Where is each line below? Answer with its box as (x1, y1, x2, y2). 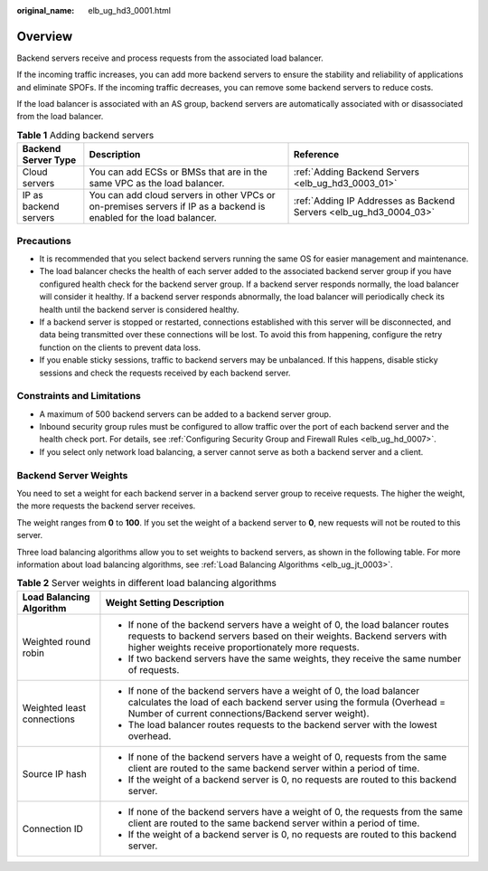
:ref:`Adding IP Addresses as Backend (294, 194, 455, 207)
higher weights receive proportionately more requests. (127, 640, 361, 653)
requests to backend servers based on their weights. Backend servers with (127, 630, 447, 642)
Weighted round (22, 635, 90, 648)
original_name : (16, 5, 75, 15)
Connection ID (22, 822, 83, 835)
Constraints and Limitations (16, 390, 142, 402)
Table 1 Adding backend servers (16, 129, 155, 142)
